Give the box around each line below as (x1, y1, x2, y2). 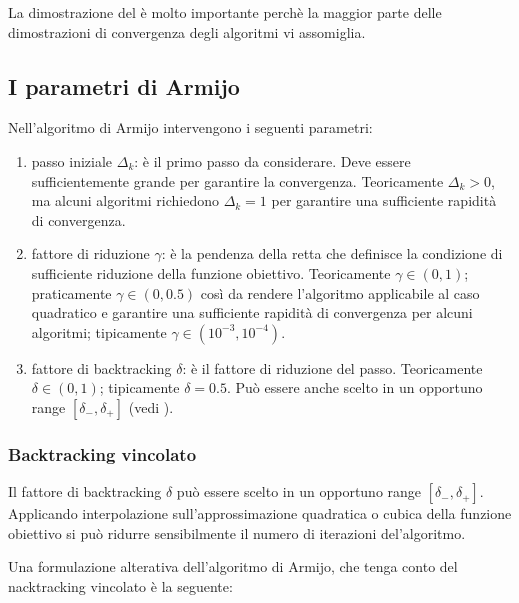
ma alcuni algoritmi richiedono (31, 190, 219, 211)
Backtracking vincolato (8, 441, 197, 466)
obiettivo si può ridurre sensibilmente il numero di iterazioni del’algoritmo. (8, 522, 466, 543)
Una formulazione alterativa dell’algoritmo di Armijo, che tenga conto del (8, 556, 458, 577)
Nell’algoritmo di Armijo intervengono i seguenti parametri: (8, 117, 373, 138)
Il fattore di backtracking (8, 481, 162, 502)
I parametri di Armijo (8, 70, 240, 101)
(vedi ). (128, 396, 174, 417)
